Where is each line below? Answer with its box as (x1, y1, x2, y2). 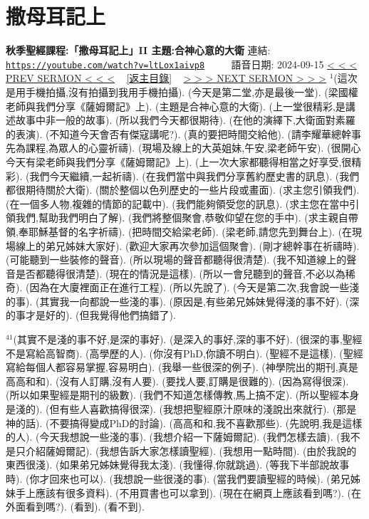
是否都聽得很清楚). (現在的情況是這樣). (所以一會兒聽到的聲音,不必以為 (15, 266, 345, 281)
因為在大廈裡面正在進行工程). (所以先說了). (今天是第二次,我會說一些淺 (29, 280, 360, 295)
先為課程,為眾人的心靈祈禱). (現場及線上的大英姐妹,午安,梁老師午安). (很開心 (6, 140, 361, 155)
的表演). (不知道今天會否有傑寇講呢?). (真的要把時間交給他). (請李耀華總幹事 (6, 126, 361, 141)
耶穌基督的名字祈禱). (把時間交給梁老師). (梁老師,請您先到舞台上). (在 (28, 224, 353, 238)
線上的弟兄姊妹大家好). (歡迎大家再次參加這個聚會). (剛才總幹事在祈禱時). (15, 238, 360, 253)
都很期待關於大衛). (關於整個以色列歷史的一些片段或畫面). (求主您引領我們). (6, 182, 360, 197)
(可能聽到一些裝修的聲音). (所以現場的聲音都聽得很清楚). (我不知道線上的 (6, 252, 347, 267)
